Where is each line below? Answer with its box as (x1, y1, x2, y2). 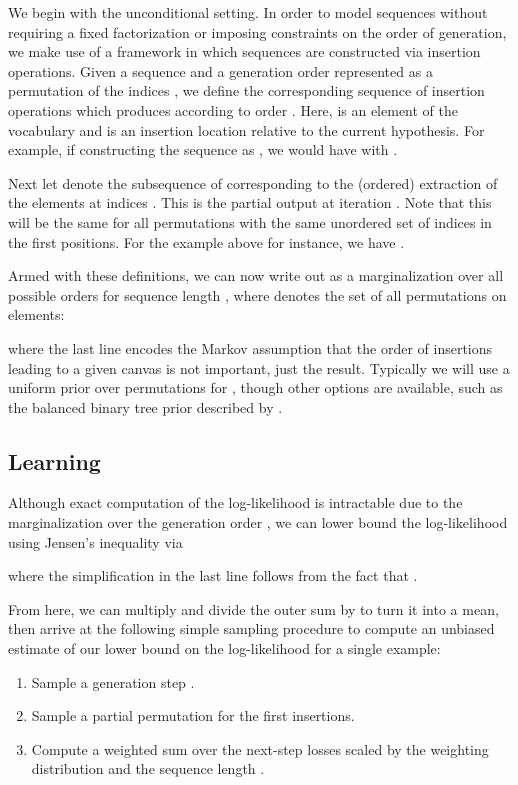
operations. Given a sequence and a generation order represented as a (8, 60, 433, 81)
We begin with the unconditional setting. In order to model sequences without (8, 2, 488, 22)
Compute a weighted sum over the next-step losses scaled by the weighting (31, 738, 489, 759)
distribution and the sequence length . (31, 758, 265, 779)
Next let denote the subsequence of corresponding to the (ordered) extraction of (8, 172, 498, 193)
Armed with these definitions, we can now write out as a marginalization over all (8, 265, 504, 286)
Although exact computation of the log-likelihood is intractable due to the (8, 492, 463, 513)
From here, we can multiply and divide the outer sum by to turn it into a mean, (8, 598, 499, 619)
